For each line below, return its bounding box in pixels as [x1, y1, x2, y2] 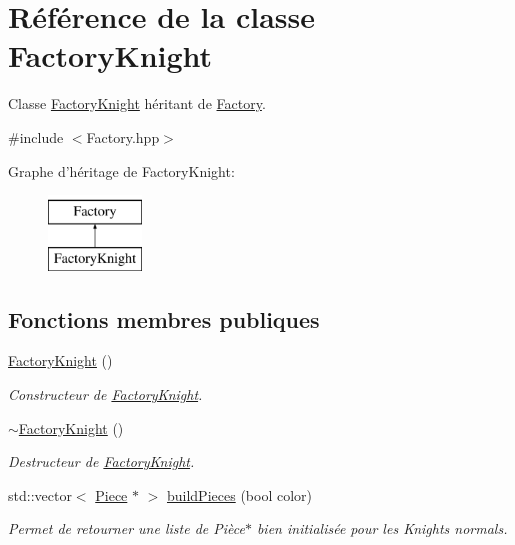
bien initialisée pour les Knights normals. [256, 518, 508, 539]
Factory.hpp [86, 126, 160, 147]
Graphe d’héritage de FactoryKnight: [8, 160, 235, 181]
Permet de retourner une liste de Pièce [8, 518, 245, 539]
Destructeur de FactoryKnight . [8, 451, 195, 472]
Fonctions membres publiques [8, 303, 320, 334]
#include [8, 126, 64, 147]
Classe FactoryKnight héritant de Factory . [8, 93, 266, 114]
